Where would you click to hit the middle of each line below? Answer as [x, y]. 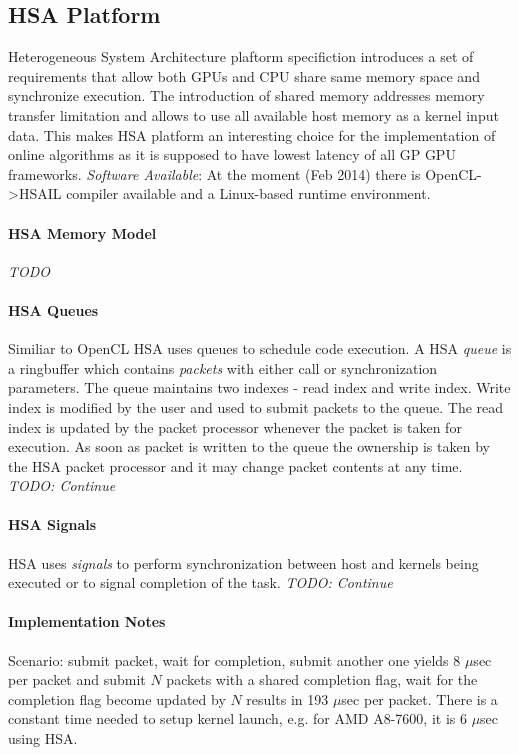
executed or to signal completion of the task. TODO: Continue [200, 582]
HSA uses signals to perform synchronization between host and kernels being [243, 562]
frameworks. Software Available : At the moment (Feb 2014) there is [214, 173]
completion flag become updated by [117, 698]
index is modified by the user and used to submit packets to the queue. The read [256, 406]
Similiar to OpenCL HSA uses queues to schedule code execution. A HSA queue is [260, 348]
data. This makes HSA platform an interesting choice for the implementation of [252, 134]
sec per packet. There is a [419, 698]
